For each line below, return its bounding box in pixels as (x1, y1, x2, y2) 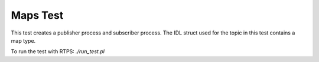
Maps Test (11, 9, 64, 22)
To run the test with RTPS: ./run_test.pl (11, 48, 105, 55)
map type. (11, 37, 36, 44)
